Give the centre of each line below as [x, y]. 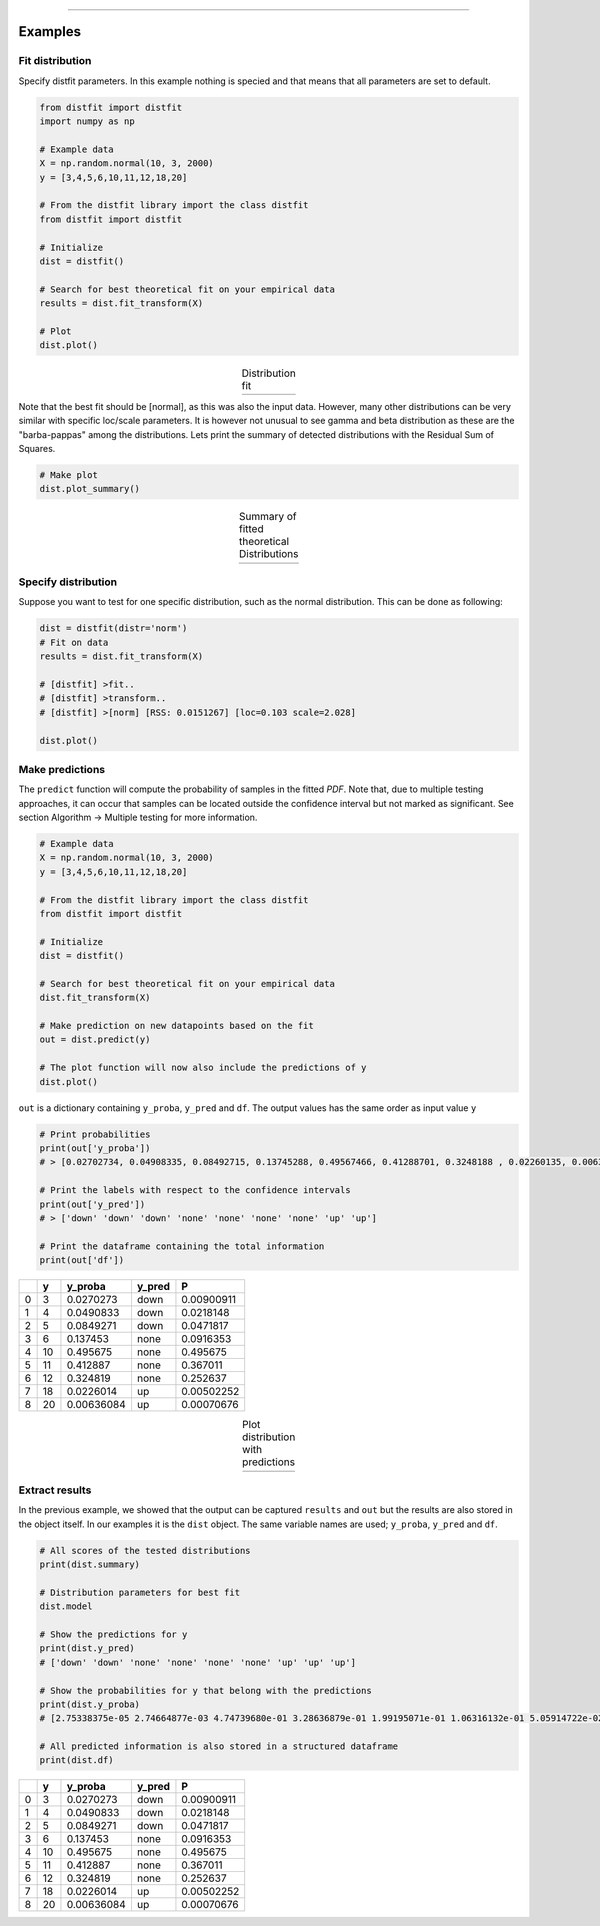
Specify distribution [68, 582]
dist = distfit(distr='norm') [113, 628]
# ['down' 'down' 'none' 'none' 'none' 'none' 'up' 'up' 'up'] [198, 1662]
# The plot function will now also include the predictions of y [203, 1068]
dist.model [66, 1606]
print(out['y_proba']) [95, 1148]
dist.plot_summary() [89, 489]
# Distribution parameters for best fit [139, 1592]
